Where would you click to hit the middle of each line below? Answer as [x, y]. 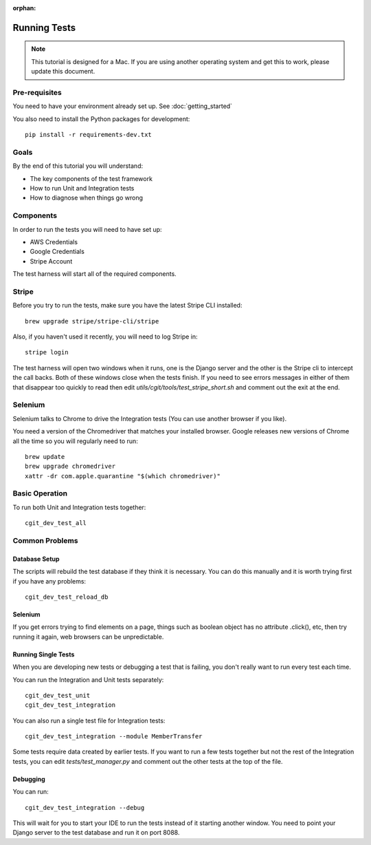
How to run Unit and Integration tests [82, 189]
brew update [45, 457]
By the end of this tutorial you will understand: [78, 166]
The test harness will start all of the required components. [94, 274]
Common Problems [45, 541]
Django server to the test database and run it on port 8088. [96, 833]
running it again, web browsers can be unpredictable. [88, 637]
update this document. [63, 72]
